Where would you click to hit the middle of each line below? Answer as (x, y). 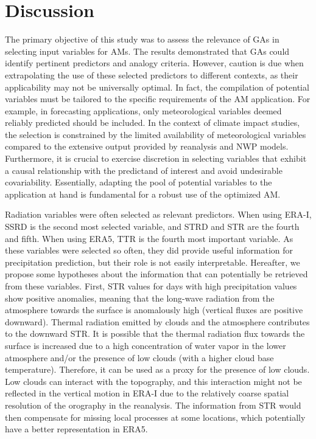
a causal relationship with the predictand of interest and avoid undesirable (144, 170)
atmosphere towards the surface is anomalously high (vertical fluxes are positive (154, 310)
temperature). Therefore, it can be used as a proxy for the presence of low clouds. (157, 369)
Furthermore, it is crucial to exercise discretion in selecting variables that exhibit (156, 158)
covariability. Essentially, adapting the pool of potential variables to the (139, 182)
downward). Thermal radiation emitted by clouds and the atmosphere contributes (157, 321)
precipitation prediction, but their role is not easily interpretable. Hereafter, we (153, 262)
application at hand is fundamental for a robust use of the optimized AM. (143, 194)
